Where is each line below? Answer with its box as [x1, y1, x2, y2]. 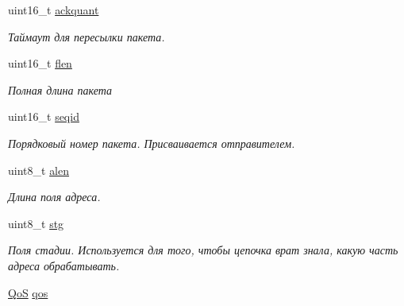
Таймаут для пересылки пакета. [8, 28, 165, 45]
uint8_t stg [8, 215, 64, 231]
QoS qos [8, 284, 48, 300]
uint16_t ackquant [8, 2, 99, 17]
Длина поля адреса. [8, 188, 101, 205]
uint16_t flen [8, 55, 72, 72]
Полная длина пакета [8, 81, 112, 98]
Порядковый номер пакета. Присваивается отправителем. [8, 134, 295, 151]
